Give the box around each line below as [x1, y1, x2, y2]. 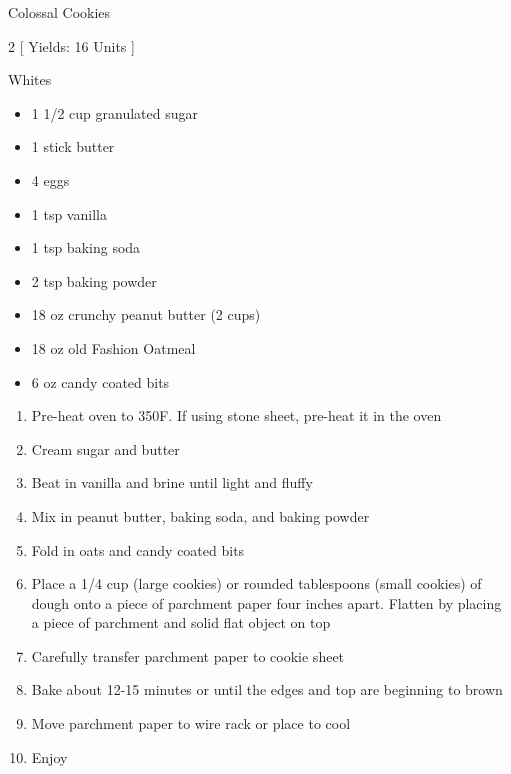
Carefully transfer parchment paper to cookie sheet [31, 645, 345, 666]
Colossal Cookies [8, 2, 111, 22]
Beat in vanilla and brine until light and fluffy [31, 472, 313, 493]
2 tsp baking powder [31, 270, 157, 291]
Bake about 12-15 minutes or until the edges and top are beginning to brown [31, 679, 503, 700]
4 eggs [31, 169, 70, 190]
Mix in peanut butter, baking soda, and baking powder [31, 505, 370, 526]
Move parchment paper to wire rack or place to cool [31, 713, 351, 734]
